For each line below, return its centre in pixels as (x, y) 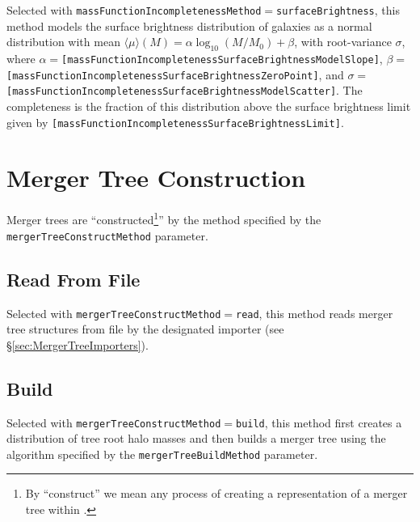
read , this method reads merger (314, 313)
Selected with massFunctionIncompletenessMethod (134, 10)
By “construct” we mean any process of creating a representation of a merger (216, 493)
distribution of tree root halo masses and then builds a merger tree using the (196, 438)
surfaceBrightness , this (338, 10)
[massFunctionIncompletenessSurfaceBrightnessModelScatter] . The (185, 90)
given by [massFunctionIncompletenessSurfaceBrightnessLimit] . (175, 122)
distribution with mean (63, 42)
